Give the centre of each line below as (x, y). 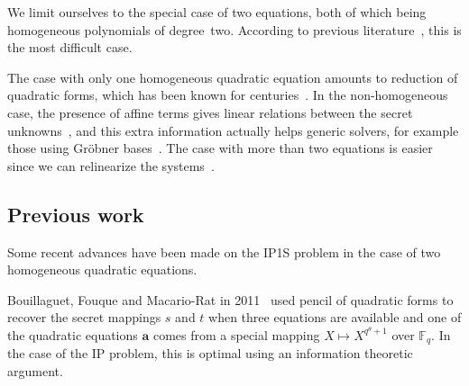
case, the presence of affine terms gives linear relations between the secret (210, 112)
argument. (35, 371)
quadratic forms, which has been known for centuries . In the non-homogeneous (228, 95)
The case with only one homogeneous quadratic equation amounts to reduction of (233, 77)
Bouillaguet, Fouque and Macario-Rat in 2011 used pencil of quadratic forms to (230, 299)
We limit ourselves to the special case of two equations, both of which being (217, 12)
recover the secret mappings (84, 317)
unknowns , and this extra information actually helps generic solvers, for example (233, 130)
